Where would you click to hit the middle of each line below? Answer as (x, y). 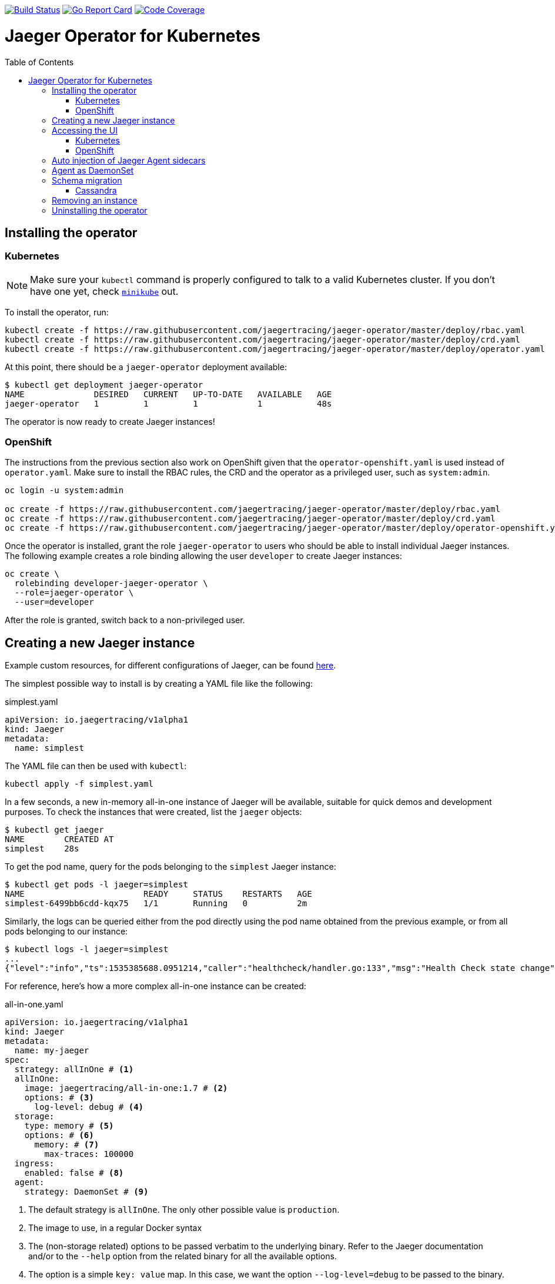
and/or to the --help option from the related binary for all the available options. (183, 1256)
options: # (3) (59, 1098)
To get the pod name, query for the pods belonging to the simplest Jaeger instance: (170, 867)
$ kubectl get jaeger (54, 830)
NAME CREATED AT (59, 839)
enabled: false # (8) (74, 1173)
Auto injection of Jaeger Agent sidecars (129, 160)
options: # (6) (59, 1135)
